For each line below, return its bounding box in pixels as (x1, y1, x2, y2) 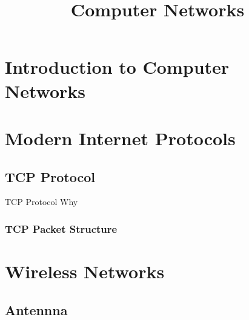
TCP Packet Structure (5, 221, 118, 236)
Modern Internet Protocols (5, 125, 236, 150)
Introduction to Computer (5, 54, 230, 79)
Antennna (5, 300, 68, 319)
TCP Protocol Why (5, 195, 78, 208)
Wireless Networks (5, 258, 165, 283)
